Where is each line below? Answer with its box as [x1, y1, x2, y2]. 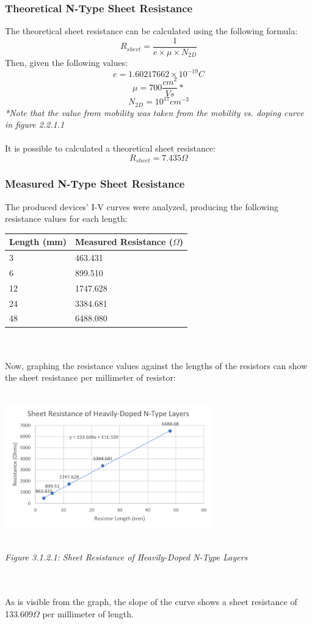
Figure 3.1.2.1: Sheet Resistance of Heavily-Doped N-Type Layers [5, 551, 248, 563]
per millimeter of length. [42, 607, 134, 620]
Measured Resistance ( [74, 235, 173, 248]
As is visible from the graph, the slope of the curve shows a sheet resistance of [5, 595, 297, 608]
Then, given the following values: [5, 56, 128, 69]
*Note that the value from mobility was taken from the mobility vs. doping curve [5, 106, 304, 119]
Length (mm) [9, 235, 67, 248]
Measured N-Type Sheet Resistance [5, 176, 185, 191]
